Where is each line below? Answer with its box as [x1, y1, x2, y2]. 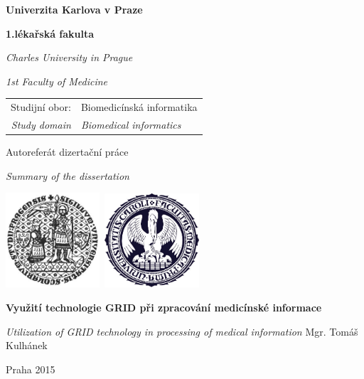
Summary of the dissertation [6, 168, 129, 183]
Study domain [11, 117, 71, 132]
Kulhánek [6, 338, 48, 353]
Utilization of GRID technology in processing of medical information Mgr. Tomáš [6, 324, 358, 338]
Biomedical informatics [80, 117, 181, 132]
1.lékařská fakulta [6, 26, 95, 41]
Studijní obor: [11, 100, 71, 114]
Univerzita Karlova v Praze [6, 2, 143, 16]
